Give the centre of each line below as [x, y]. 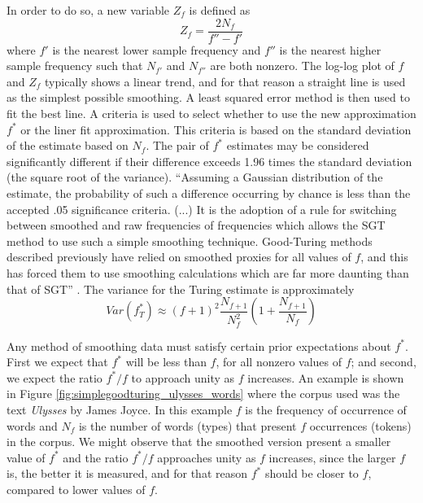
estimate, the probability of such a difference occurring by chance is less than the [209, 193]
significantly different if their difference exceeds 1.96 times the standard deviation [209, 161]
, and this [384, 257]
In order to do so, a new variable [88, 10]
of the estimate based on [68, 145]
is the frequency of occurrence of [326, 409]
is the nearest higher [330, 49]
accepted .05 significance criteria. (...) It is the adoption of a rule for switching [202, 209]
